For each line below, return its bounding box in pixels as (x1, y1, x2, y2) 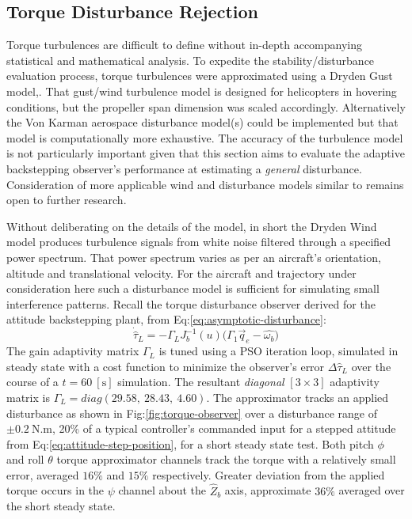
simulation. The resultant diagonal (117, 373, 284, 390)
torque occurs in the (6, 482, 105, 498)
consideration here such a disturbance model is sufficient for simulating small (6, 280, 380, 297)
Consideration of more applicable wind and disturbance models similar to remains (6, 176, 404, 192)
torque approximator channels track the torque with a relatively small (56, 451, 396, 468)
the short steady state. (6, 498, 116, 514)
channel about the (118, 482, 206, 498)
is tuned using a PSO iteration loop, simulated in (158, 343, 399, 359)
